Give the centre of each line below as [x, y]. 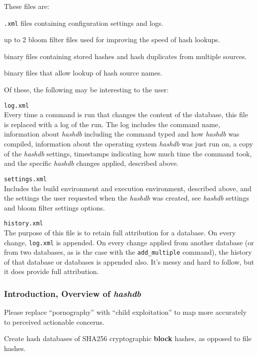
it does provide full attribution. [51, 271]
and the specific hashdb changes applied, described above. [91, 163]
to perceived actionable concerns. [54, 321]
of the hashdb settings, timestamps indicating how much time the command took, [128, 153]
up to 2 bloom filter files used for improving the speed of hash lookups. [112, 39]
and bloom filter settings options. [54, 207]
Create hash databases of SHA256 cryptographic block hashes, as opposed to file [128, 338]
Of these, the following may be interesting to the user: [86, 90]
